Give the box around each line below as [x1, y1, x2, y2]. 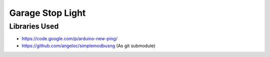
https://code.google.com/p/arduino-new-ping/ [21, 36, 117, 42]
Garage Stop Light [9, 7, 86, 18]
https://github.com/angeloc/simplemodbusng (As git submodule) [21, 43, 155, 49]
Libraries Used [9, 22, 59, 31]
